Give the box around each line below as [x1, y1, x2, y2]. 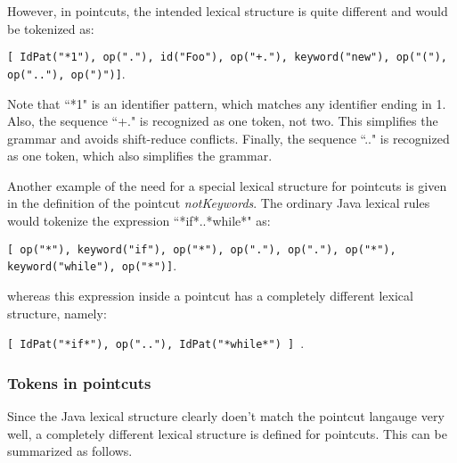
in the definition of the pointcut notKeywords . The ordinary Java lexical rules [7, 194, 430, 212]
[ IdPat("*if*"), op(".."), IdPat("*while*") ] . [7, 334, 305, 352]
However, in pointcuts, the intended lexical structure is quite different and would [7, 2, 448, 20]
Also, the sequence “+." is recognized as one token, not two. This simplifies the [7, 112, 438, 130]
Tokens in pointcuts [7, 371, 151, 393]
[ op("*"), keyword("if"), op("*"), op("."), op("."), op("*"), [7, 243, 396, 256]
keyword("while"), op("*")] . [7, 256, 177, 275]
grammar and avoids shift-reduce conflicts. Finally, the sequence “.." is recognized [7, 128, 450, 147]
